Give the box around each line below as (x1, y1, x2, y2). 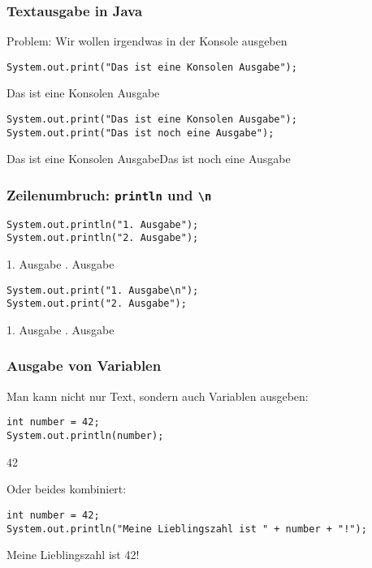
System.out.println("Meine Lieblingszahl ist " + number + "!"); (6, 523, 367, 535)
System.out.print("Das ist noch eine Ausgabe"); (6, 127, 275, 139)
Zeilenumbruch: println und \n (6, 184, 212, 204)
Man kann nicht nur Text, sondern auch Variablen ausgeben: (6, 387, 309, 404)
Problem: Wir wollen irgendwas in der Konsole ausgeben (6, 32, 288, 49)
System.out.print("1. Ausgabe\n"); (6, 284, 199, 296)
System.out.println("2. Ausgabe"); (6, 232, 199, 244)
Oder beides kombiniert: (6, 480, 127, 497)
